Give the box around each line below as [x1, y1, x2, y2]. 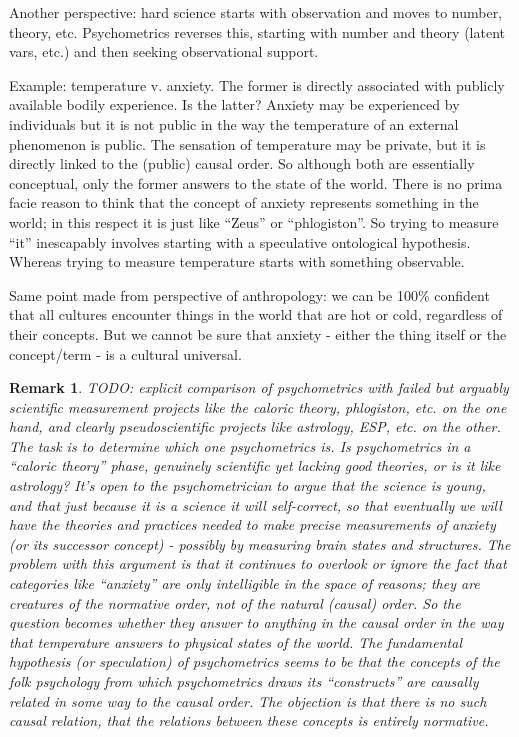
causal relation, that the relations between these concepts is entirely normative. [9, 710, 489, 731]
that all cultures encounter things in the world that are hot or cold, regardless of [9, 304, 503, 325]
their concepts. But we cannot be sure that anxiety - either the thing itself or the [9, 323, 507, 344]
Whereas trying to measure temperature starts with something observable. [9, 251, 465, 272]
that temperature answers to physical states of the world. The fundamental [9, 631, 462, 652]
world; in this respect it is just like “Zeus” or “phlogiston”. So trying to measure [9, 211, 499, 232]
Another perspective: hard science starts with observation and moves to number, [9, 2, 503, 22]
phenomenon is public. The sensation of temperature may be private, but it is [9, 133, 486, 154]
